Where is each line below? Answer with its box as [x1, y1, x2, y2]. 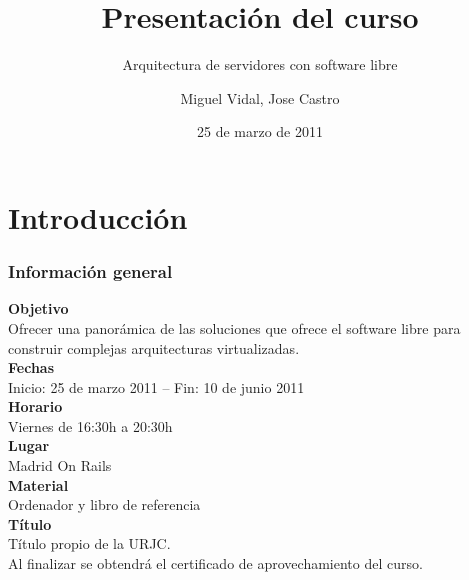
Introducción [8, 196, 188, 237]
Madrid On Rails [8, 455, 112, 476]
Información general [8, 259, 173, 284]
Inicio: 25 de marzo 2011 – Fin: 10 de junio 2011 [8, 376, 305, 397]
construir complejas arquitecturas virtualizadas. [8, 337, 300, 358]
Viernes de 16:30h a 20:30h [8, 415, 173, 436]
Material [8, 474, 69, 495]
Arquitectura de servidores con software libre [122, 54, 398, 75]
